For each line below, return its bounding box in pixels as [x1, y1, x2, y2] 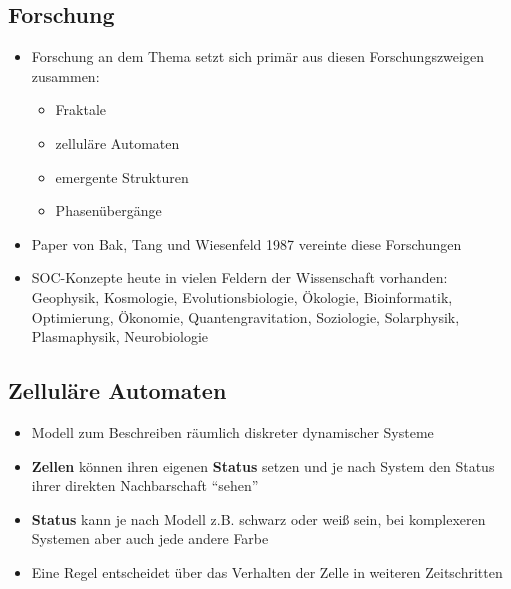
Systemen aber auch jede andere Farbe [31, 528, 269, 549]
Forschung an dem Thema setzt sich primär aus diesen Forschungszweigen [31, 46, 484, 67]
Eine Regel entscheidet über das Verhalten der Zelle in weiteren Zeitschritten [31, 561, 503, 582]
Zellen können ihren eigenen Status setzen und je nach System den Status [31, 455, 495, 476]
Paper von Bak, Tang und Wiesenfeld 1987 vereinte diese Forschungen [31, 233, 462, 254]
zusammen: [31, 65, 100, 86]
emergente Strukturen [55, 166, 189, 187]
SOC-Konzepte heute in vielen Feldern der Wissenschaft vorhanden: [31, 267, 448, 288]
